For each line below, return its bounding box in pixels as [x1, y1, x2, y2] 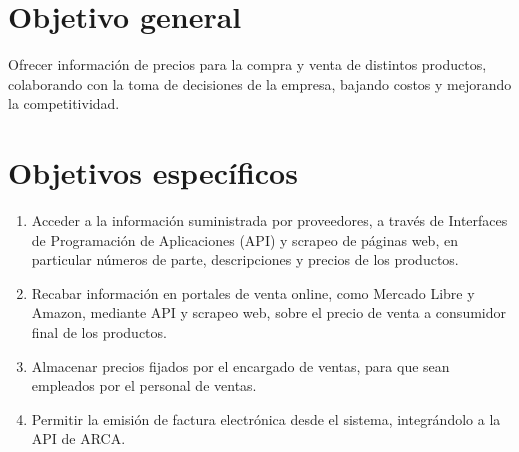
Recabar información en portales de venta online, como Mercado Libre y [31, 282, 475, 303]
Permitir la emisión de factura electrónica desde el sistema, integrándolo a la [31, 408, 501, 429]
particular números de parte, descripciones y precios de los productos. [31, 249, 459, 270]
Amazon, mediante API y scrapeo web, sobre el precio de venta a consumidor [31, 302, 506, 323]
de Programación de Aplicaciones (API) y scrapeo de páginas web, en [31, 229, 458, 250]
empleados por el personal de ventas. [31, 375, 257, 396]
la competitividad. [8, 93, 120, 114]
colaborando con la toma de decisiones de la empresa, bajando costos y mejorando [8, 73, 512, 94]
